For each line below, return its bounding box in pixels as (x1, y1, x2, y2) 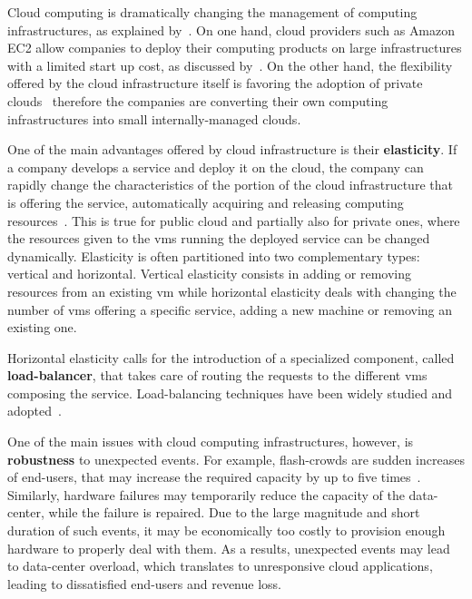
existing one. (7, 318, 77, 337)
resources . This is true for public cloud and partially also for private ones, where (7, 211, 460, 230)
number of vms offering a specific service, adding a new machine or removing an (7, 299, 453, 319)
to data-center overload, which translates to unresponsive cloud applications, (7, 556, 433, 575)
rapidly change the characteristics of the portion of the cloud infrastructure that (7, 175, 453, 194)
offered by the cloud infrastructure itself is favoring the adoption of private (7, 74, 423, 93)
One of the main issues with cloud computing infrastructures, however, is (7, 432, 414, 451)
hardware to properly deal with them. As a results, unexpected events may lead (7, 538, 450, 557)
